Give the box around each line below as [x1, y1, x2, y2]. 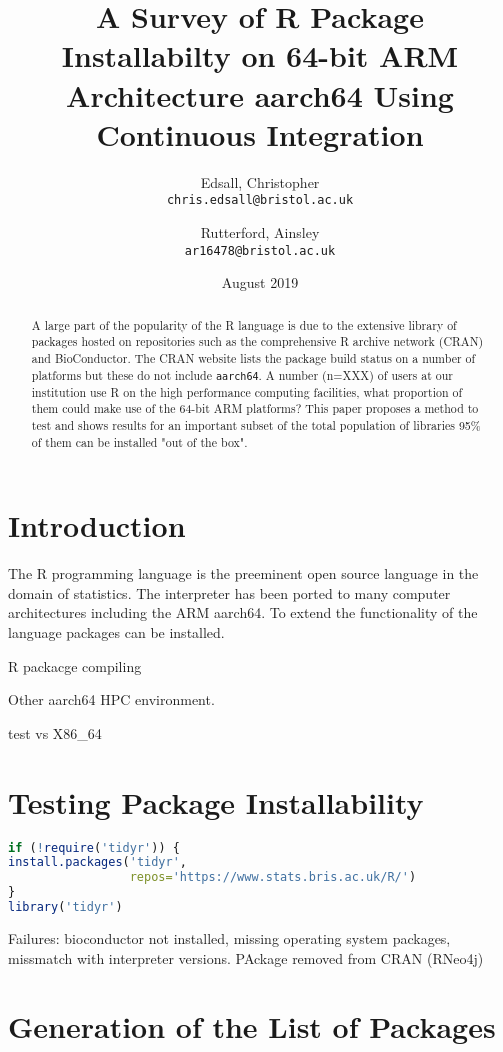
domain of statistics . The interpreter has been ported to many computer [8, 582, 451, 603]
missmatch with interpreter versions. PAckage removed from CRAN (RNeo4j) [8, 947, 484, 968]
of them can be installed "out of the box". [31, 433, 248, 450]
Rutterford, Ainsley [200, 221, 320, 242]
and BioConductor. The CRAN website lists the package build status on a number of [31, 349, 476, 366]
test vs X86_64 [8, 722, 102, 743]
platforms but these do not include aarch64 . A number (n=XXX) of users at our [31, 366, 454, 383]
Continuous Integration [96, 113, 424, 154]
